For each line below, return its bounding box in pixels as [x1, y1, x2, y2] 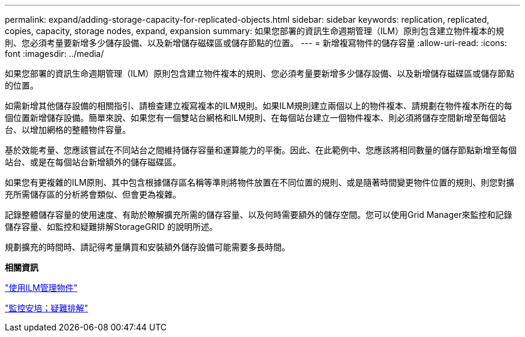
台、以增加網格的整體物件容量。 [5, 125, 131, 135]
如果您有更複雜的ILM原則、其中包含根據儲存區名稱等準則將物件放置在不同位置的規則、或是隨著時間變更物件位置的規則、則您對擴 [5, 177, 515, 187]
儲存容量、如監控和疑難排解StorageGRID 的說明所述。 [5, 221, 218, 232]
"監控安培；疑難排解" [5, 303, 89, 313]
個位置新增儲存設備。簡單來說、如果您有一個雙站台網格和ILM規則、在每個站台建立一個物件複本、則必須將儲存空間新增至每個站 [5, 113, 506, 123]
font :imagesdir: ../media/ [5, 48, 104, 59]
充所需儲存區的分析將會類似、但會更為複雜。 [5, 189, 181, 199]
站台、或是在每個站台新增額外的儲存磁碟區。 [5, 157, 181, 167]
